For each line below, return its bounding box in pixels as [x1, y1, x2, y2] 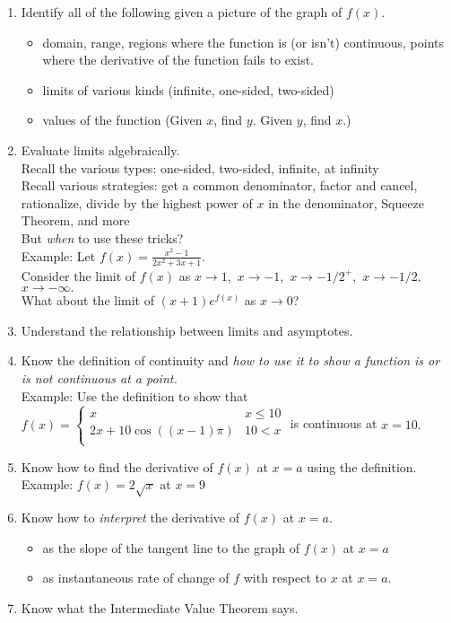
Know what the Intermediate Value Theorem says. [21, 598, 299, 617]
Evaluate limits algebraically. [21, 140, 180, 159]
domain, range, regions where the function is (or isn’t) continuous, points [42, 32, 445, 51]
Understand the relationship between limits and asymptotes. [21, 320, 353, 339]
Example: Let [21, 246, 96, 265]
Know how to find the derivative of [21, 457, 213, 476]
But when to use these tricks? [21, 228, 184, 247]
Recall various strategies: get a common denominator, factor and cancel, [21, 176, 418, 195]
